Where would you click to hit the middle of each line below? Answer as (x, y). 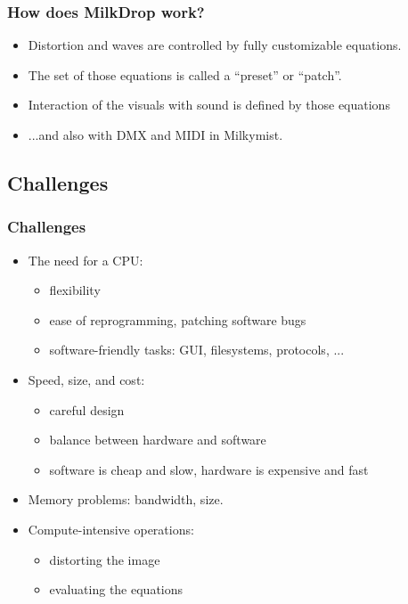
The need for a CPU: (86, 260)
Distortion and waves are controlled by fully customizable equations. (215, 45)
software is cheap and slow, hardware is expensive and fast (209, 469)
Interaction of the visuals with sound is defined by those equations (209, 105)
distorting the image (105, 559)
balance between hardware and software (158, 440)
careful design (87, 409)
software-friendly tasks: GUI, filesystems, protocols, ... (197, 350)
